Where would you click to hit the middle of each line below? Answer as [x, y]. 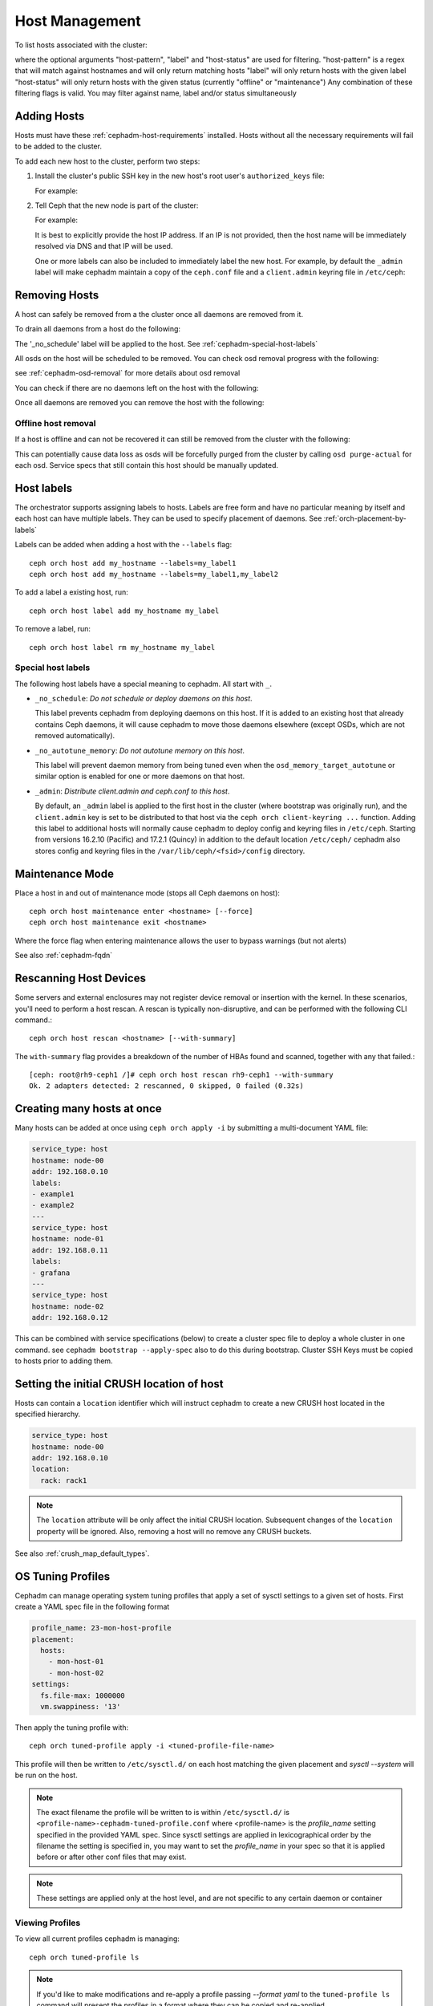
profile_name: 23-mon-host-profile [101, 1628]
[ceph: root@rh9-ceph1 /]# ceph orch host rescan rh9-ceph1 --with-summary [181, 1075]
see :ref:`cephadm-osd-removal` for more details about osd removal [127, 373]
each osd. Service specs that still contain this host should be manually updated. [146, 465]
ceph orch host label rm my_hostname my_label [122, 647]
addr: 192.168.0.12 [70, 1318]
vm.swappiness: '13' [81, 1706]
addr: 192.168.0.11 [70, 1250]
